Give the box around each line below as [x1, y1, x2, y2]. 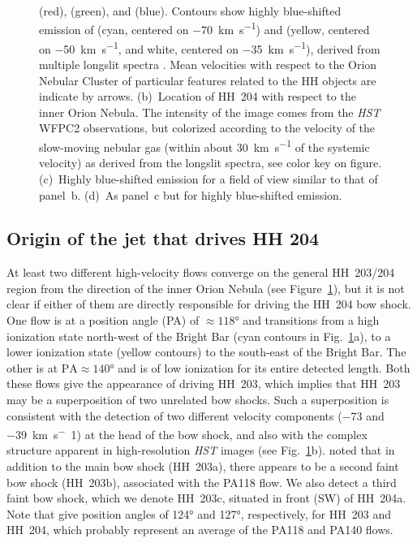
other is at [6, 359, 58, 376]
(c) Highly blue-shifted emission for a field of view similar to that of [39, 170, 378, 187]
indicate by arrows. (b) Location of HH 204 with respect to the [39, 88, 356, 105]
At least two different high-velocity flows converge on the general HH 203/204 [6, 264, 395, 281]
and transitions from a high [243, 312, 380, 329]
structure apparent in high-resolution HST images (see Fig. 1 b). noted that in [6, 442, 395, 459]
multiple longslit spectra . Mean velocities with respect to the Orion [39, 56, 377, 73]
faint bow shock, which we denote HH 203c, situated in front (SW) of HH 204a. [6, 489, 406, 506]
